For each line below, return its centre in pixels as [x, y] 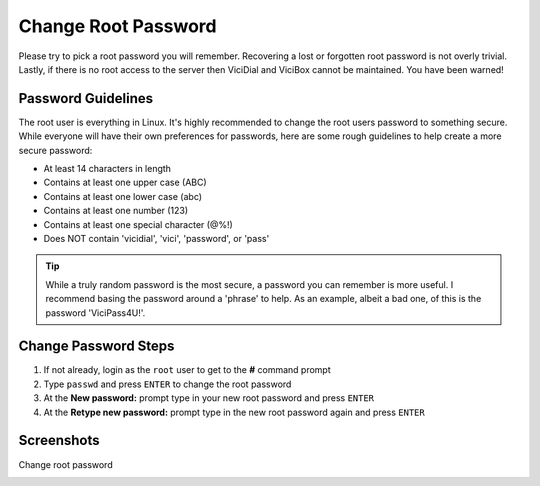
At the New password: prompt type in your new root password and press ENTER [209, 398]
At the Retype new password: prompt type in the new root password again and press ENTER [234, 412]
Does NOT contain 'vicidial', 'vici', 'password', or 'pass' [156, 238]
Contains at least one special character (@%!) [138, 224]
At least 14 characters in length [107, 169]
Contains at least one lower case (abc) [123, 196]
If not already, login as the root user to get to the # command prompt [187, 370]
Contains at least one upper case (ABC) [125, 182]
